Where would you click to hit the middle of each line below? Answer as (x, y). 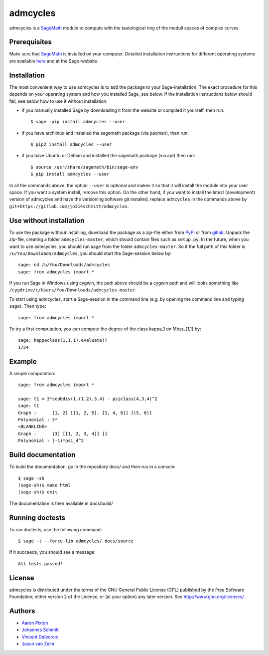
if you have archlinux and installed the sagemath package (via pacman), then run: (105, 133)
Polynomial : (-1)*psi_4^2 (51, 441)
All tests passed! (41, 563)
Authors (22, 611)
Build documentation (42, 455)
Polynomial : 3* (38, 420)
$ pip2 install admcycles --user (71, 144)
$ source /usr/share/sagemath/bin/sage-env (84, 167)
